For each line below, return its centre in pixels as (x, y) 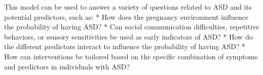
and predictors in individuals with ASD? (67, 66)
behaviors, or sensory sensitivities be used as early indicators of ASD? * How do (128, 36)
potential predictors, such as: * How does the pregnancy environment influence (126, 16)
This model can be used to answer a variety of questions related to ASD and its (128, 7)
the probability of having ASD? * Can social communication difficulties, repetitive (132, 27)
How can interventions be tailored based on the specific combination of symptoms (131, 56)
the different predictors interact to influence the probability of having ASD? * (125, 46)
